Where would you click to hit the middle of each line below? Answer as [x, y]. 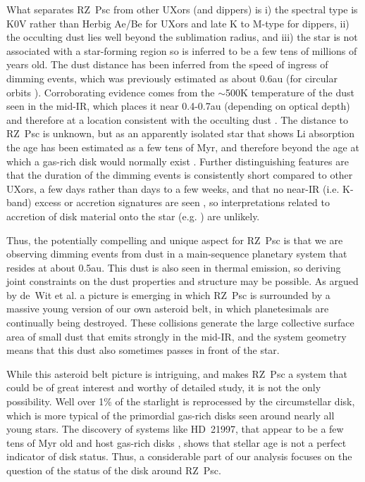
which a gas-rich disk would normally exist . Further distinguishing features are [178, 161]
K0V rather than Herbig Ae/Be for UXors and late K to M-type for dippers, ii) [178, 23]
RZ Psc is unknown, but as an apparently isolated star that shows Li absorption [181, 133]
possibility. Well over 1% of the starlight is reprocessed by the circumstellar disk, [181, 401]
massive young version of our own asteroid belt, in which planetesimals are [168, 309]
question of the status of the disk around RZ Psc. [114, 470]
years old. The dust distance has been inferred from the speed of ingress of [167, 64]
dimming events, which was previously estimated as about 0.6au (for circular [172, 78]
